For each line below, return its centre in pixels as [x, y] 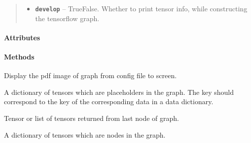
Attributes [22, 37]
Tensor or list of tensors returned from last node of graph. [91, 118]
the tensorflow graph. [67, 18]
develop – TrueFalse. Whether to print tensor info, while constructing [141, 8]
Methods [19, 57]
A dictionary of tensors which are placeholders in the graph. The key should [119, 92]
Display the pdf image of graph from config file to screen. [90, 75]
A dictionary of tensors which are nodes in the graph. [85, 134]
